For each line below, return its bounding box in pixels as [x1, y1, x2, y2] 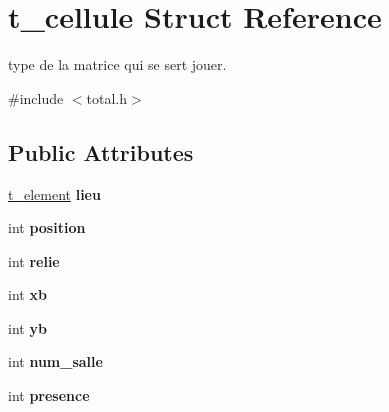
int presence [8, 385, 90, 406]
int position [8, 217, 86, 238]
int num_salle [8, 351, 103, 372]
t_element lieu [8, 183, 101, 204]
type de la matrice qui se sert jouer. [8, 54, 227, 75]
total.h [86, 87, 128, 108]
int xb [8, 284, 47, 305]
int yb [8, 317, 47, 338]
